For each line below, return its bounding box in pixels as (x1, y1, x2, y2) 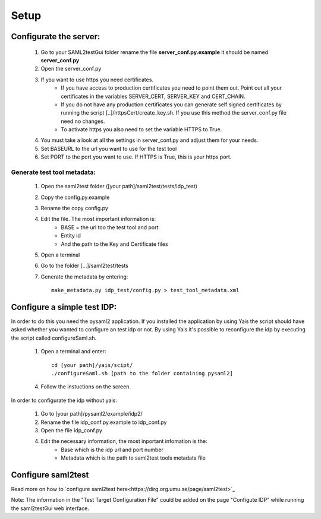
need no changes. (61, 118, 105, 125)
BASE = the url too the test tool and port (61, 223, 159, 231)
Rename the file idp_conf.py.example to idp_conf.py (40, 419, 167, 426)
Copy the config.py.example (40, 194, 110, 201)
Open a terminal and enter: (40, 348, 106, 355)
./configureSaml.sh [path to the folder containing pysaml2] (51, 370, 233, 376)
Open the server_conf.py (40, 65, 102, 72)
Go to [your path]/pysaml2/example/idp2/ (40, 410, 143, 417)
